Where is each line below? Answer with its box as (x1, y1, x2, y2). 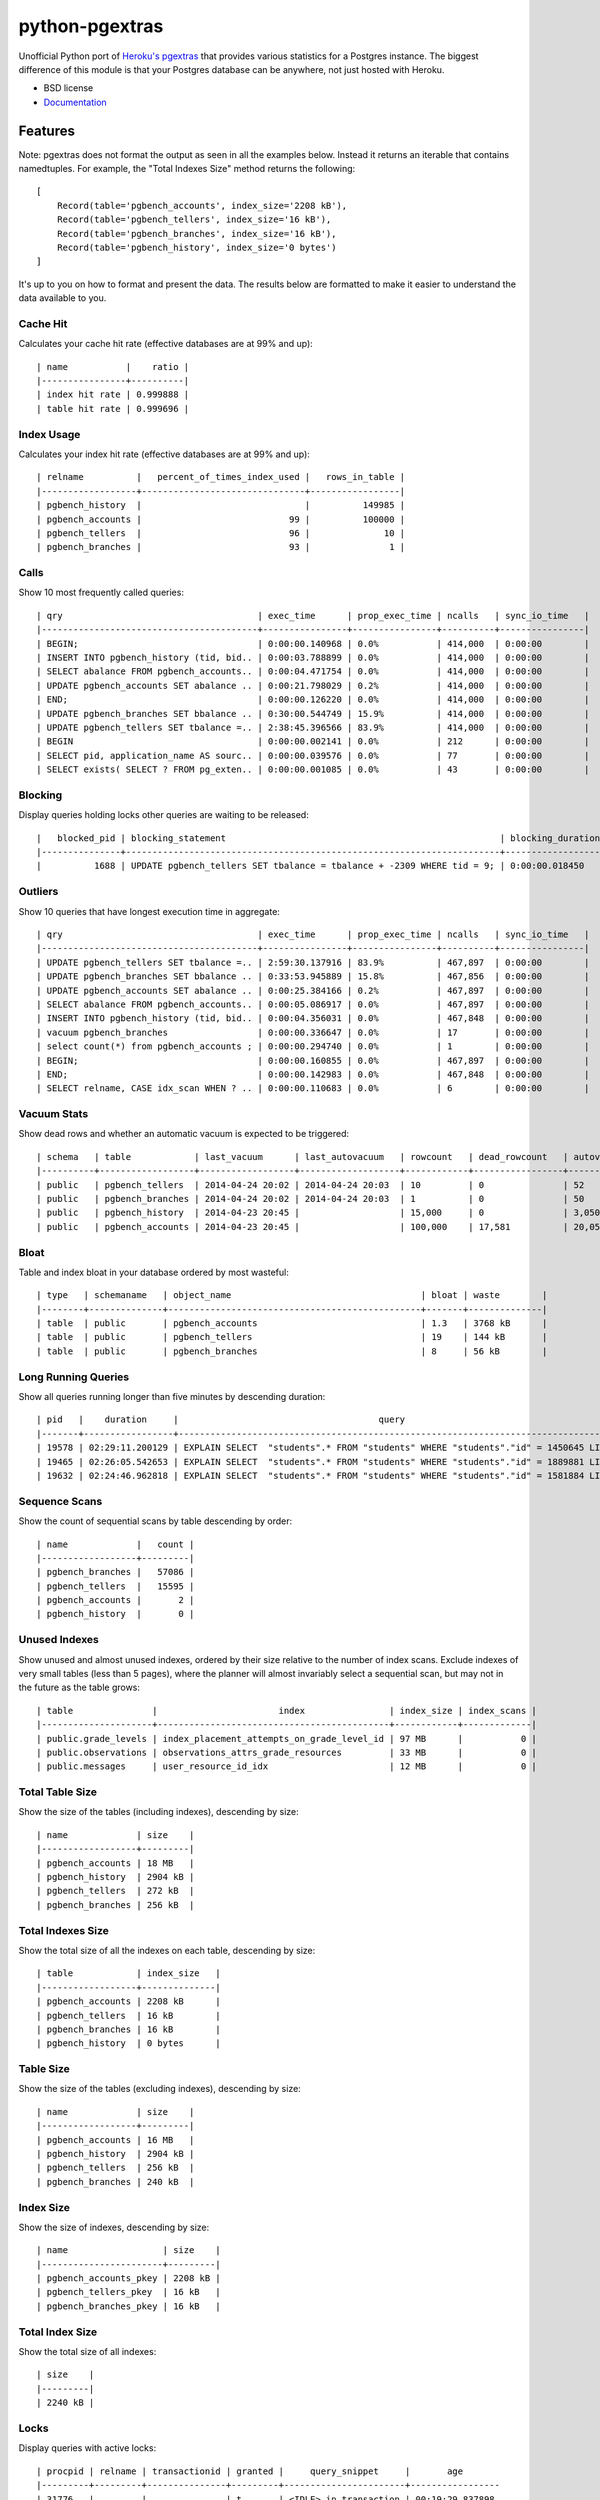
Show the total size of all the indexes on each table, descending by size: (18, 1944, 316, 1956)
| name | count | (36, 1538, 195, 1550)
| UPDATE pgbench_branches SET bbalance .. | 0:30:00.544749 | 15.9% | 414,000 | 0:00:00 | (36, 708, 590, 719)
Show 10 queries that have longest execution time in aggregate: (18, 905, 280, 917)
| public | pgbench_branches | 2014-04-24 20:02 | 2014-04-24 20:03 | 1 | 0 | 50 (36, 1193, 585, 1204)
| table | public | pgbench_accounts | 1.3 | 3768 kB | (36, 1318, 548, 1329)
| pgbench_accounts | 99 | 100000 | (36, 513, 406, 525)
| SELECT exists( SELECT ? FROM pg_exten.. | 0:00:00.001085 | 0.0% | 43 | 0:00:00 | (36, 764, 590, 775)
